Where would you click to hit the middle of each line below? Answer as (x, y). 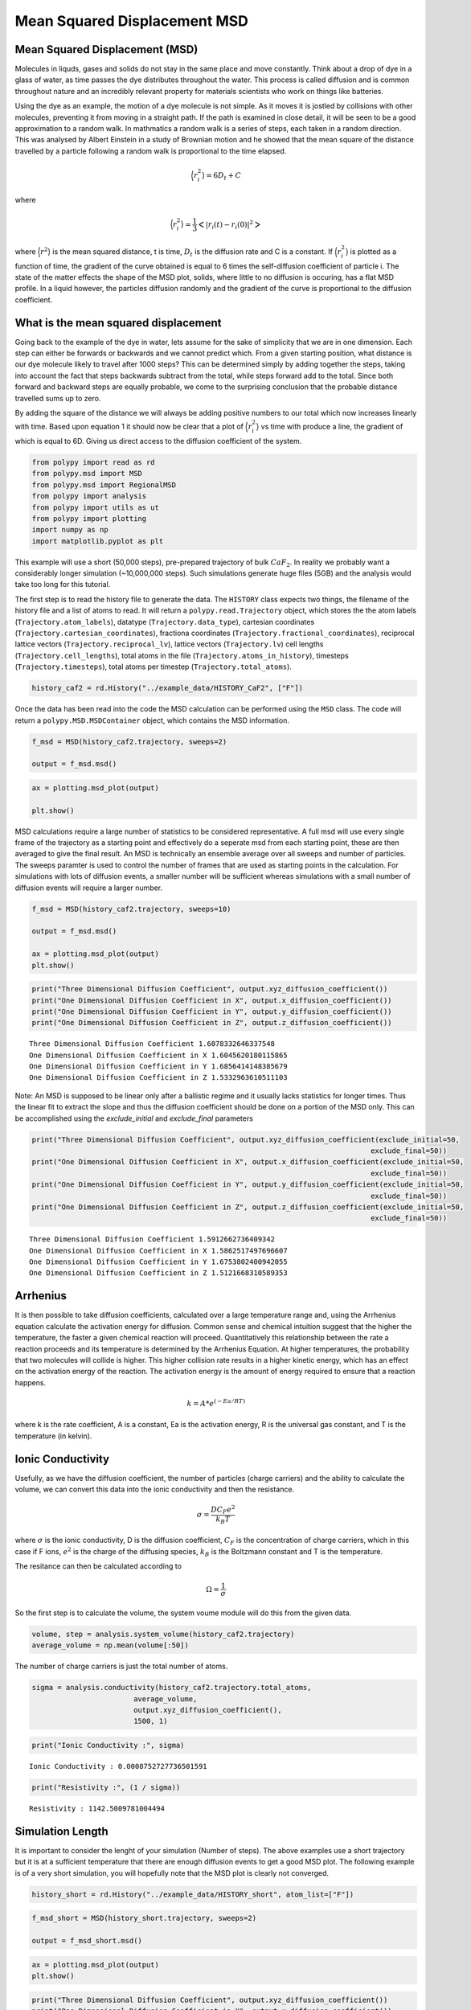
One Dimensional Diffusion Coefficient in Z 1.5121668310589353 (159, 1273)
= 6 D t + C (223, 176)
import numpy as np (70, 530)
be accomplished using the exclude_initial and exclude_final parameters (134, 1118)
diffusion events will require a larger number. (89, 888)
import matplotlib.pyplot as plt (98, 541)
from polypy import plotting (89, 518)
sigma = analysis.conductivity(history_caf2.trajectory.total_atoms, (172, 1688)
